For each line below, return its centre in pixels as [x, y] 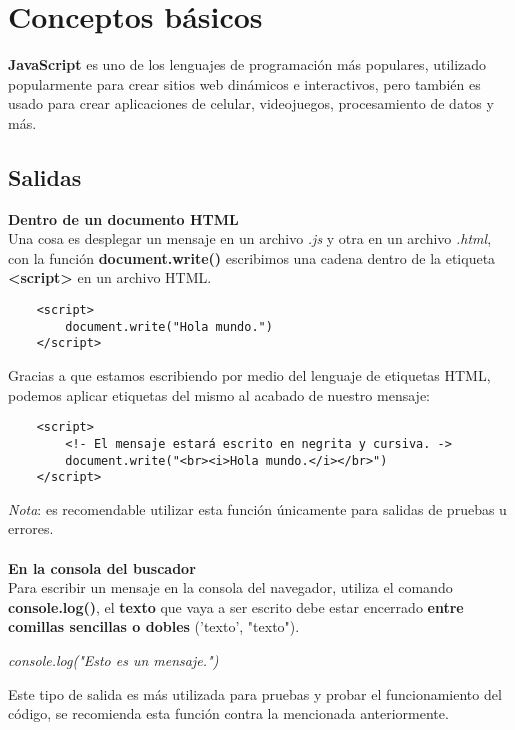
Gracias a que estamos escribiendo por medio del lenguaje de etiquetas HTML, [249, 375]
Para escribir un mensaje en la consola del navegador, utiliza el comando [230, 587]
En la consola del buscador [102, 567]
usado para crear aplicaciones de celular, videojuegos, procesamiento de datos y [251, 103]
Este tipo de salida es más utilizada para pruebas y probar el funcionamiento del [255, 693]
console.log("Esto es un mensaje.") [113, 660]
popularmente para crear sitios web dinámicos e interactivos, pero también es [244, 83]
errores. [31, 528]
